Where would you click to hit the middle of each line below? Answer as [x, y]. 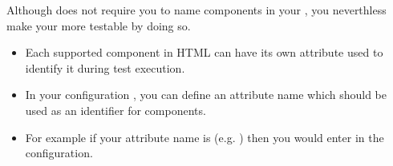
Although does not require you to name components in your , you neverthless [196, 10]
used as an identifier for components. [115, 110]
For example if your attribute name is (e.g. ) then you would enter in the [205, 137]
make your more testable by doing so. [99, 25]
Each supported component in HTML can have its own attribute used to [204, 52]
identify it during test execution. [105, 67]
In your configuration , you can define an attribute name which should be [206, 95]
